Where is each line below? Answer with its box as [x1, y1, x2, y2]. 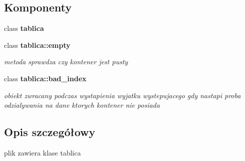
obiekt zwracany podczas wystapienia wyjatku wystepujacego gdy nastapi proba [4, 90, 241, 100]
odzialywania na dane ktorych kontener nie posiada [4, 100, 160, 110]
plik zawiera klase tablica [4, 147, 81, 158]
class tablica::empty [4, 39, 70, 50]
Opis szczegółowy [4, 124, 95, 140]
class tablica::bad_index [4, 73, 86, 83]
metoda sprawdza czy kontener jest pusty [4, 56, 128, 67]
